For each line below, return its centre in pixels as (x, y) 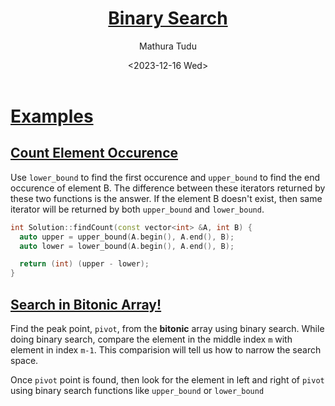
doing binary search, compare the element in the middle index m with (151, 339)
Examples (52, 116)
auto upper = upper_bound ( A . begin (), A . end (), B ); (127, 237)
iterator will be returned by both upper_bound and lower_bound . (137, 209)
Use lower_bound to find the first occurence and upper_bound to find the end (165, 177)
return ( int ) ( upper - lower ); (84, 264)
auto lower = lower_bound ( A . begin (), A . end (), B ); (127, 246)
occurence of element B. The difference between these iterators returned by (168, 188)
